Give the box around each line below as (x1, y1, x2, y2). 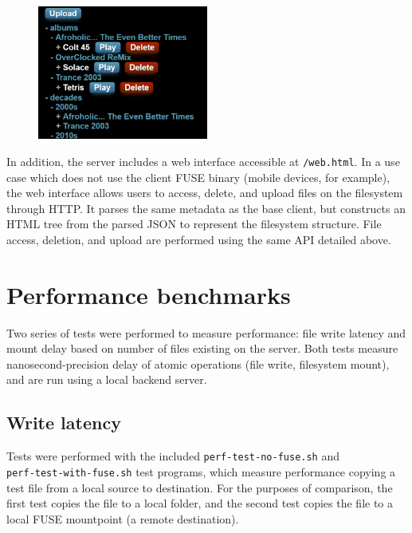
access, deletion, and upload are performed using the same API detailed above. (6, 231, 391, 247)
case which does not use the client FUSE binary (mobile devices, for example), (6, 168, 390, 185)
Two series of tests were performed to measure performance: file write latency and (6, 324, 406, 341)
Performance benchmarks (6, 278, 291, 310)
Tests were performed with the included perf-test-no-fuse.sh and (6, 448, 340, 464)
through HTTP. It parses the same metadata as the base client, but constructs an (6, 199, 406, 216)
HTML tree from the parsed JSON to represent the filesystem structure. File (6, 215, 382, 232)
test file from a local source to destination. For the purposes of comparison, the (6, 479, 393, 495)
